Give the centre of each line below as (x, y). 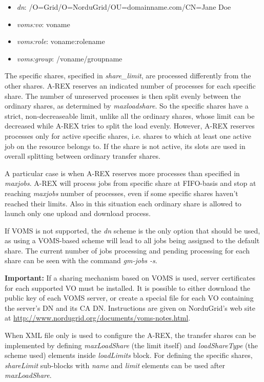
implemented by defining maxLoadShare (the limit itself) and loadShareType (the (131, 345)
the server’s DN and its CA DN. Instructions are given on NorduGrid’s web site (130, 307)
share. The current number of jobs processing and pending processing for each (127, 250)
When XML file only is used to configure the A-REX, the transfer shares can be (130, 335)
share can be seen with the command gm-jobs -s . (81, 260)
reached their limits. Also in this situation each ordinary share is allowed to (123, 203)
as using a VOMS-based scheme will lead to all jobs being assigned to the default (132, 240)
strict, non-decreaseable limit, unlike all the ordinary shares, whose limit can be (130, 115)
